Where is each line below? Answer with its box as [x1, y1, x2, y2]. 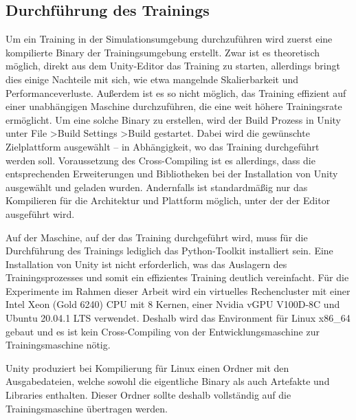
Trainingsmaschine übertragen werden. [5, 401, 168, 415]
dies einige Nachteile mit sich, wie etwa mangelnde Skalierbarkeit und [5, 71, 299, 86]
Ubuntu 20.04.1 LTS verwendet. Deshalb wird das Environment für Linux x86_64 [5, 311, 351, 325]
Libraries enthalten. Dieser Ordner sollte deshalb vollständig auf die [5, 388, 291, 402]
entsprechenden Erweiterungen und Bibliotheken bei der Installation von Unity [5, 166, 338, 181]
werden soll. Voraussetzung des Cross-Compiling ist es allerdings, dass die [5, 153, 315, 167]
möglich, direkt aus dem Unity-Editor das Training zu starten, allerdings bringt [5, 58, 340, 73]
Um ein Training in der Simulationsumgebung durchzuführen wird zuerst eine [5, 32, 333, 46]
